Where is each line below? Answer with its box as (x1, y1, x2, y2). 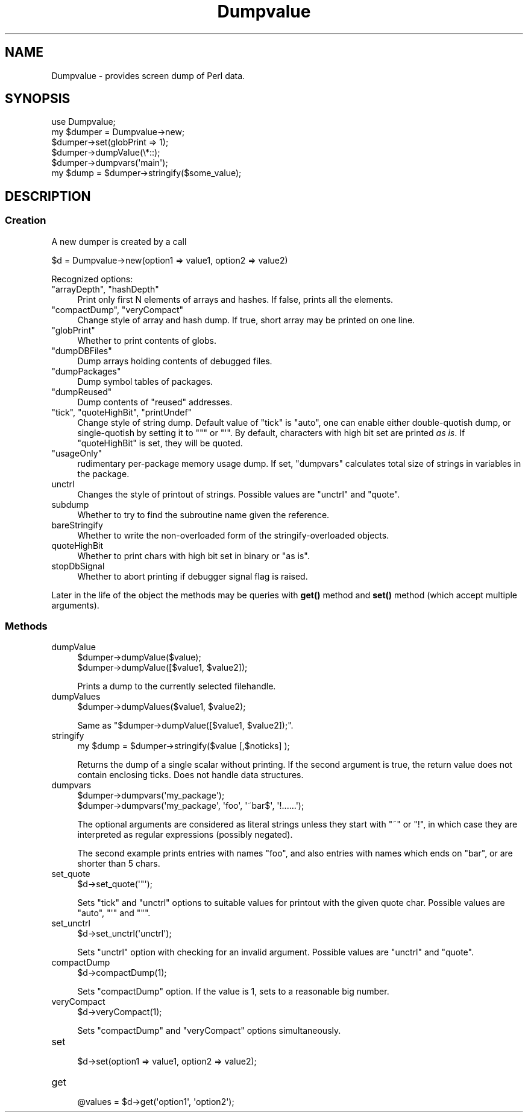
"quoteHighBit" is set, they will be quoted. (77, 437, 243, 448)
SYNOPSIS (5, 91, 71, 107)
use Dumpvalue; (51, 116, 116, 127)
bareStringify (51, 519, 103, 530)
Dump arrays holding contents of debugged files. (77, 355, 272, 366)
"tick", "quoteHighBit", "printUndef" (51, 407, 192, 417)
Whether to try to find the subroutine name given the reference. (77, 509, 330, 520)
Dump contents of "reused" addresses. (77, 396, 233, 407)
